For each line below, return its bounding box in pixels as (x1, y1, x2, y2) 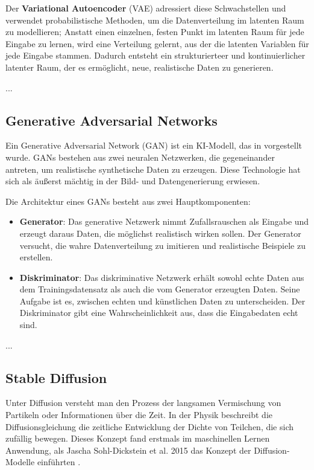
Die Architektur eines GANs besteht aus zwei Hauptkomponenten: (5, 195, 251, 207)
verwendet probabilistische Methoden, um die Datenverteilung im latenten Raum (5, 13, 304, 26)
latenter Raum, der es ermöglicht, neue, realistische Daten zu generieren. (5, 60, 274, 73)
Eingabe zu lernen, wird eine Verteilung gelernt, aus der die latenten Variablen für (5, 37, 309, 50)
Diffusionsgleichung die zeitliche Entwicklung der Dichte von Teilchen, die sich (5, 420, 294, 433)
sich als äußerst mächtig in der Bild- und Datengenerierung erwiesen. (5, 175, 260, 187)
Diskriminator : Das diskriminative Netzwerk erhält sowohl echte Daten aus (19, 271, 304, 283)
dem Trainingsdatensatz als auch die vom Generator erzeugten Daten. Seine (19, 283, 300, 295)
